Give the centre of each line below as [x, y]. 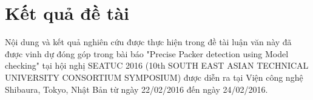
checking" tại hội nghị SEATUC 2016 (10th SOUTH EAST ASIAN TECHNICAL [157, 65]
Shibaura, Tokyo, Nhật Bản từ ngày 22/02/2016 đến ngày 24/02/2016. [136, 89]
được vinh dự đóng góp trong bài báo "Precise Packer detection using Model [147, 53]
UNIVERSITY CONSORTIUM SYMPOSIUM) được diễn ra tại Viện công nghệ [154, 77]
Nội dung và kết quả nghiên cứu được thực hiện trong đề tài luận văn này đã [148, 42]
